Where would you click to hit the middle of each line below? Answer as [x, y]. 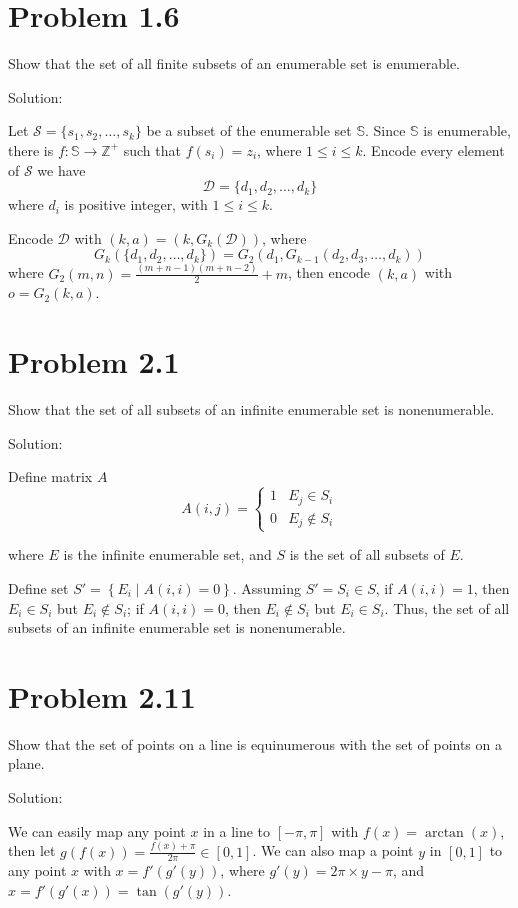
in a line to [237, 830]
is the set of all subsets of [367, 554]
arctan [444, 832]
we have [61, 169]
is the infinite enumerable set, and [167, 554]
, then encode [329, 272]
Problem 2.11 [102, 695]
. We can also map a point [333, 850]
